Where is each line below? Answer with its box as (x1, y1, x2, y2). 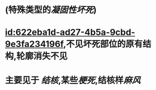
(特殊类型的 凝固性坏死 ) (5, 4, 97, 15)
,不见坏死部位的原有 (63, 39, 143, 50)
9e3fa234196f (5, 39, 64, 50)
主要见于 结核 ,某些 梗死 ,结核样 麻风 (5, 75, 141, 86)
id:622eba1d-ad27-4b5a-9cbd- (5, 27, 135, 38)
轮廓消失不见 (16, 51, 68, 62)
